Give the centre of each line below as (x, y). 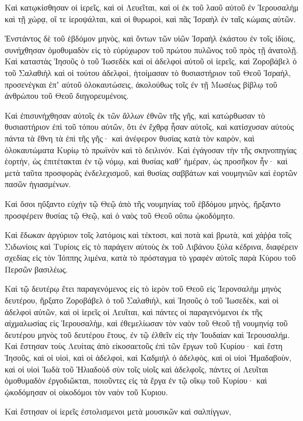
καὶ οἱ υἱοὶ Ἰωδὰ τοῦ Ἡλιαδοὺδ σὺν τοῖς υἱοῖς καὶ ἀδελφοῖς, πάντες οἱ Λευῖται (137, 369)
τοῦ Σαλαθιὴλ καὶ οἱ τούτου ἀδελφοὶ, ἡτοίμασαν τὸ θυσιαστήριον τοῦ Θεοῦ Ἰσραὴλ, (148, 72)
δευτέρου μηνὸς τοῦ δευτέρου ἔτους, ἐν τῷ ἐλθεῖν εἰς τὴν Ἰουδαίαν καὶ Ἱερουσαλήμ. (147, 334)
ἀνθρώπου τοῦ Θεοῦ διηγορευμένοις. (67, 96)
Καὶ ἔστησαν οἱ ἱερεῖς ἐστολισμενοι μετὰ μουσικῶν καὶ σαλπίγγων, (118, 411)
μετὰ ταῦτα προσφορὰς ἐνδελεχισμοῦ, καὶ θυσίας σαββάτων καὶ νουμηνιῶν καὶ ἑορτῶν (151, 172)
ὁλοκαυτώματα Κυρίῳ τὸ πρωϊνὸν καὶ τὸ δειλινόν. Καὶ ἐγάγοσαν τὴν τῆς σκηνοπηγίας (151, 149)
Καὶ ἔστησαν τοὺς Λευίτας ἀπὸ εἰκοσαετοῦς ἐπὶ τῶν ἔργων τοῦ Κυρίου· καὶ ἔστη (144, 346)
